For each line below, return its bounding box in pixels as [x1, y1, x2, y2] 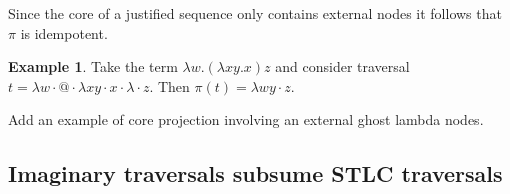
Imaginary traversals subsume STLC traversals [8, 158, 503, 189]
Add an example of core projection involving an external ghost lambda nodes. [8, 109, 484, 130]
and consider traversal [275, 56, 410, 77]
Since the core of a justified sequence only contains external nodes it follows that [8, 3, 502, 23]
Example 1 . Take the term [8, 56, 178, 77]
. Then [149, 75, 190, 96]
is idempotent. [20, 22, 108, 43]
